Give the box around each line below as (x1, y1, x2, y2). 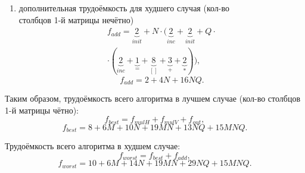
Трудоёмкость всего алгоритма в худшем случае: (5, 140, 180, 152)
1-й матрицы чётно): (5, 103, 79, 116)
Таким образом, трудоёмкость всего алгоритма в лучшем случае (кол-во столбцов (5, 92, 301, 105)
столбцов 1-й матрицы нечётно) (18, 13, 134, 26)
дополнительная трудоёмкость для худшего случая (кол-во (18, 2, 229, 14)
